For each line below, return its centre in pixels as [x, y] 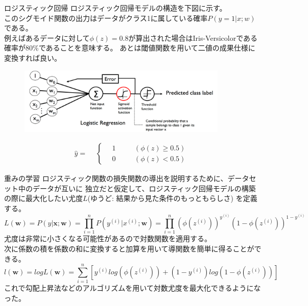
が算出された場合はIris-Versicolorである [193, 37]
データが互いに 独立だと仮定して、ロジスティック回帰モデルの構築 [144, 188]
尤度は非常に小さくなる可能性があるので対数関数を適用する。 [108, 238]
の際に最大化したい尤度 [43, 198]
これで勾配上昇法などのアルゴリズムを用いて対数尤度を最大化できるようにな [133, 288]
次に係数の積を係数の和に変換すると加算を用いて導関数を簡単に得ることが [129, 249]
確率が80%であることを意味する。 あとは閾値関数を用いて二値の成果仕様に [130, 48]
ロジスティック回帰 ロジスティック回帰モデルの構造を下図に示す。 [115, 8]
